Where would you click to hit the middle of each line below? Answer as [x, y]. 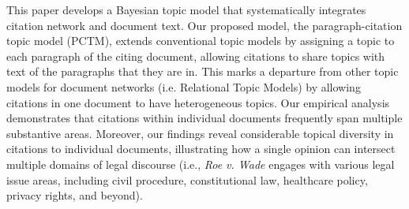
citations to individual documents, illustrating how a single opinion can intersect [201, 149]
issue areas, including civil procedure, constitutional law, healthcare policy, [187, 179]
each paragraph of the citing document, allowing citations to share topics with [196, 56]
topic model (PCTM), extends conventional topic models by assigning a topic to [201, 41]
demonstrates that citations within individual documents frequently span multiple [204, 118]
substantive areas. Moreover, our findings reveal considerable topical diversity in [200, 133]
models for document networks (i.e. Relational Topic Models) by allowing [184, 86]
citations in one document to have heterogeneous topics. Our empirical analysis [198, 102]
